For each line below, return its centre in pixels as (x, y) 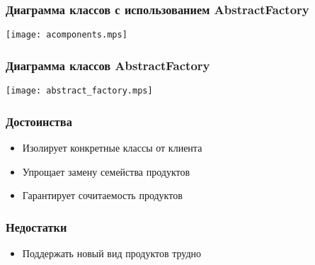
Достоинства (39, 121)
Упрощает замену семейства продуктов (106, 171)
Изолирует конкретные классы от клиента (112, 147)
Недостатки (36, 226)
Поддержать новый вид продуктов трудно (112, 253)
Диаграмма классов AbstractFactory (108, 65)
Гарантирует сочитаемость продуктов (102, 195)
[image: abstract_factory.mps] (79, 91)
